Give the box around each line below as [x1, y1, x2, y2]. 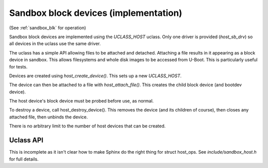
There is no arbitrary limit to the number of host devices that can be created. [9, 123, 166, 129]
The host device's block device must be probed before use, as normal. [9, 98, 154, 104]
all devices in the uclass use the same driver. [9, 41, 101, 47]
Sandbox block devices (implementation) [9, 7, 183, 18]
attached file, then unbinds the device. [9, 114, 88, 120]
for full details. [9, 156, 39, 162]
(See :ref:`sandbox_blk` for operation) [9, 25, 86, 31]
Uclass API [9, 136, 44, 145]
